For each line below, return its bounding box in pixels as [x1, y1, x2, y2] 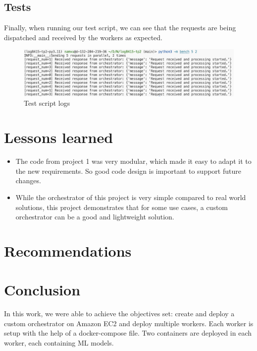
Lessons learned [4, 127, 113, 147]
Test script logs [24, 98, 70, 108]
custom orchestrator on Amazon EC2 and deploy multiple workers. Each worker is [4, 318, 254, 328]
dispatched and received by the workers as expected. [4, 32, 162, 42]
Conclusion [4, 280, 81, 300]
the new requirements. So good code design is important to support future [15, 165, 241, 176]
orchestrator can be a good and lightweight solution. [15, 211, 174, 222]
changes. [15, 175, 41, 186]
